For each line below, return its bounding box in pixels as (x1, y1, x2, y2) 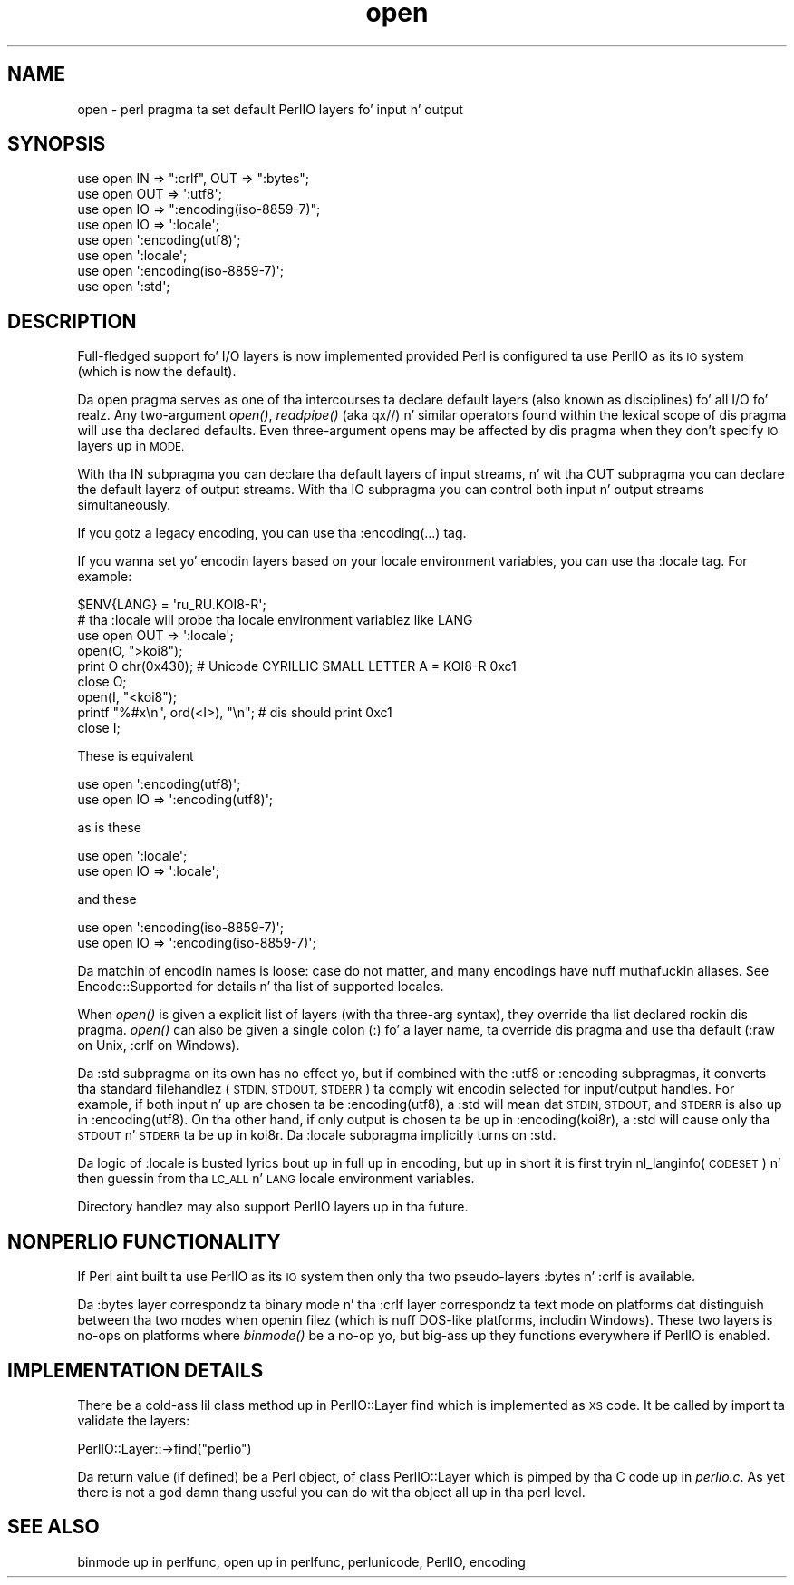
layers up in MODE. (77, 438, 185, 454)
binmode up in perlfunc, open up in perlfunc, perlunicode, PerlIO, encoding (77, 1553, 526, 1570)
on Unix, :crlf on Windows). (77, 1037, 240, 1054)
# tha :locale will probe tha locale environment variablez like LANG (77, 612, 473, 628)
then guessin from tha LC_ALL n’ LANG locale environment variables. (77, 1171, 475, 1187)
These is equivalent (77, 748, 194, 764)
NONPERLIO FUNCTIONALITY (7, 1230, 281, 1253)
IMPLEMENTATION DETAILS (7, 1358, 264, 1382)
